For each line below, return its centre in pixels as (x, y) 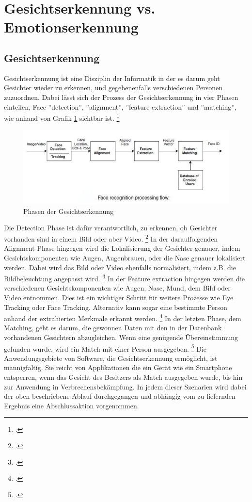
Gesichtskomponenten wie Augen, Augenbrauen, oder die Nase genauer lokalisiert (125, 257)
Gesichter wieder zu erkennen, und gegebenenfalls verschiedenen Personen (113, 88)
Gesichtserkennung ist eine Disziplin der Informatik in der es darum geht (112, 78)
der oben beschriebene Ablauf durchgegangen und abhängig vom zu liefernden (120, 396)
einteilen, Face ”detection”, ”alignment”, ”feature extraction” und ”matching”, (120, 106)
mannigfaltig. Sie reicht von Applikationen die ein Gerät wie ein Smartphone (118, 367)
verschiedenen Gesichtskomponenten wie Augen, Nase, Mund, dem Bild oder (117, 288)
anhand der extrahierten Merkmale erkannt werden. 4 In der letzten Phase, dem (123, 317)
